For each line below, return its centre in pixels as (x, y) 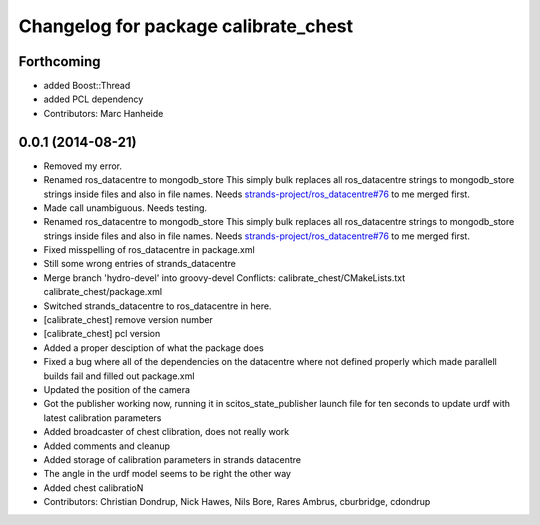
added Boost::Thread (87, 86)
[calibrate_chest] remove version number (128, 320)
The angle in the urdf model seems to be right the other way (167, 474)
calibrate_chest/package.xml (103, 292)
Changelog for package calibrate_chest (186, 26)
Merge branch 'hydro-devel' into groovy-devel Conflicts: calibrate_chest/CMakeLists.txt (224, 277)
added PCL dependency (93, 99)
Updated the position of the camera (116, 389)
